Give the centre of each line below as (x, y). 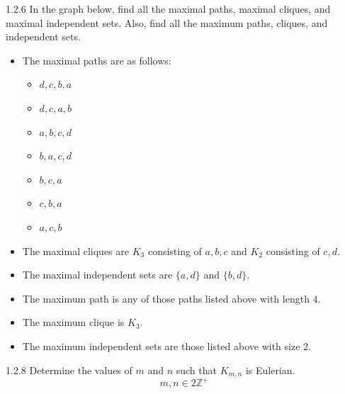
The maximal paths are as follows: (97, 60)
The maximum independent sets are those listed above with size (161, 345)
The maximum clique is (73, 322)
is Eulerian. (270, 370)
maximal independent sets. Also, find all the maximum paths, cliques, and (167, 22)
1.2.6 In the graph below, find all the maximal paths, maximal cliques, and (168, 9)
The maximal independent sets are (97, 275)
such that (196, 370)
